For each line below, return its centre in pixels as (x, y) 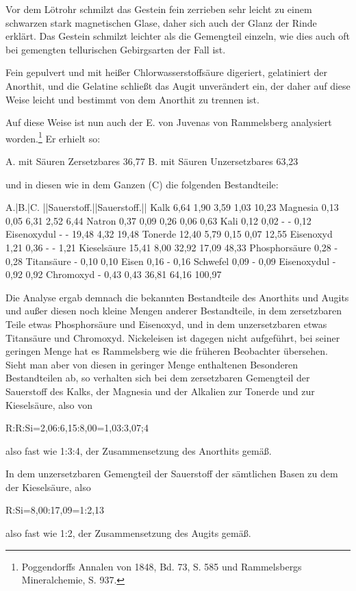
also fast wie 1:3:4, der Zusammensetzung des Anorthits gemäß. (139, 450)
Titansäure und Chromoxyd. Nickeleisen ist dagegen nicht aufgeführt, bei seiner (173, 337)
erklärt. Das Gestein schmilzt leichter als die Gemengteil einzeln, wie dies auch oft (178, 36)
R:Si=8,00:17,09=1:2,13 (55, 510)
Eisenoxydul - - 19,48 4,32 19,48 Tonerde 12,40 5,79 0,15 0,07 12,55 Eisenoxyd (169, 234)
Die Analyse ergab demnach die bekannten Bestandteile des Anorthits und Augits (177, 297)
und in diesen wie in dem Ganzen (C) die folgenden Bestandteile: (142, 184)
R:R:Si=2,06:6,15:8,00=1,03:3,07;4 (77, 428)
